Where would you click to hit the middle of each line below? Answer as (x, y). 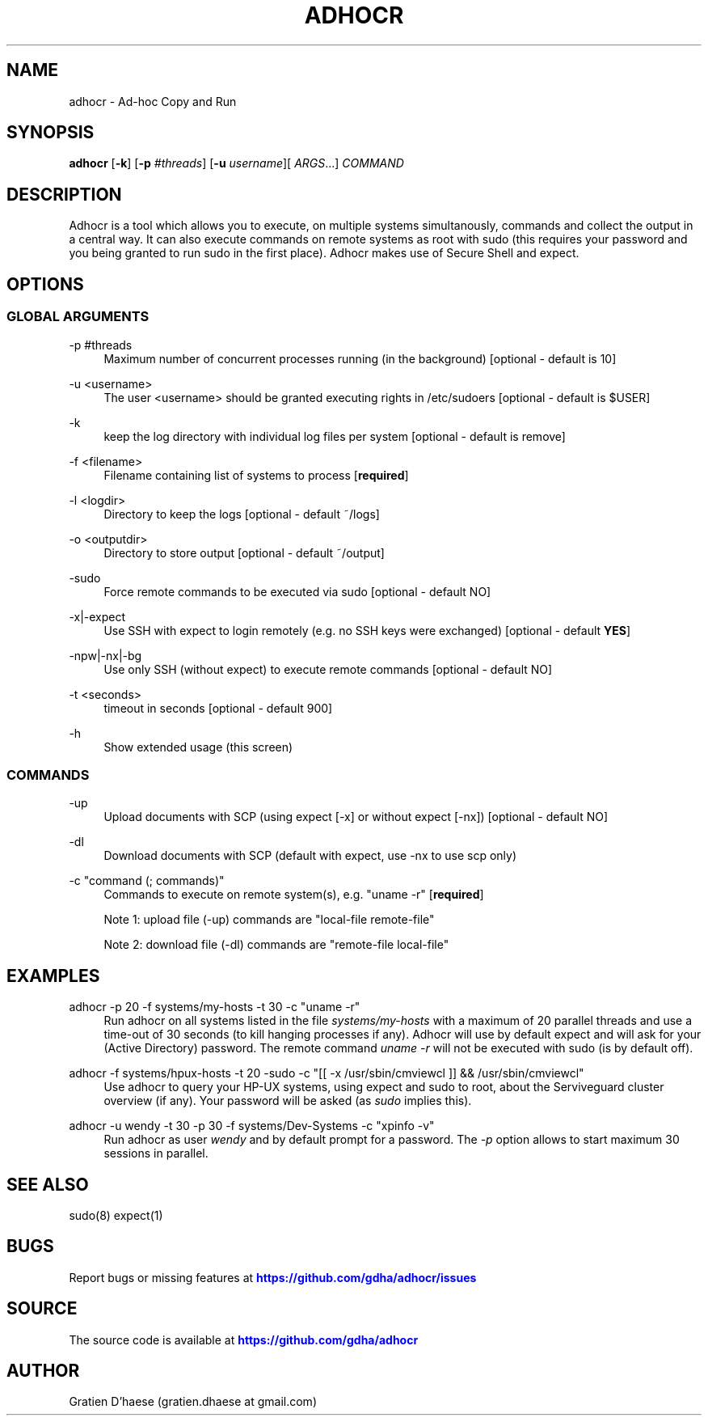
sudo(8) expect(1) (116, 1215)
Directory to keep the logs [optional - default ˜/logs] (242, 514)
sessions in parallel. (156, 1153)
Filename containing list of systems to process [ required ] (256, 475)
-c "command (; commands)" (147, 881)
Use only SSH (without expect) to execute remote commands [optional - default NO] (328, 669)
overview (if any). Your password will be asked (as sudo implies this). (288, 1101)
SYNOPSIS (51, 133)
